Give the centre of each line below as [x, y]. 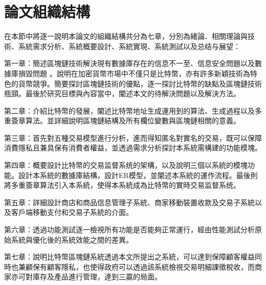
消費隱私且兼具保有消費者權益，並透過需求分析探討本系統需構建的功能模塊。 [133, 148]
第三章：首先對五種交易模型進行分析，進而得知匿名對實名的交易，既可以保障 [133, 137]
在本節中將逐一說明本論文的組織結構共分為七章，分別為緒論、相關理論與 [126, 36]
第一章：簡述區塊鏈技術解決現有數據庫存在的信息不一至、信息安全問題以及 [129, 63]
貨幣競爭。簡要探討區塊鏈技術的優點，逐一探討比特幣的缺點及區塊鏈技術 [140, 83]
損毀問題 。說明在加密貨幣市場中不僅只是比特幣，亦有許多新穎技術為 [134, 73]
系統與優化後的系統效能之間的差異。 [72, 239]
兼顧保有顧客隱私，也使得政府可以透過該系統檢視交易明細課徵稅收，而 [136, 266]
